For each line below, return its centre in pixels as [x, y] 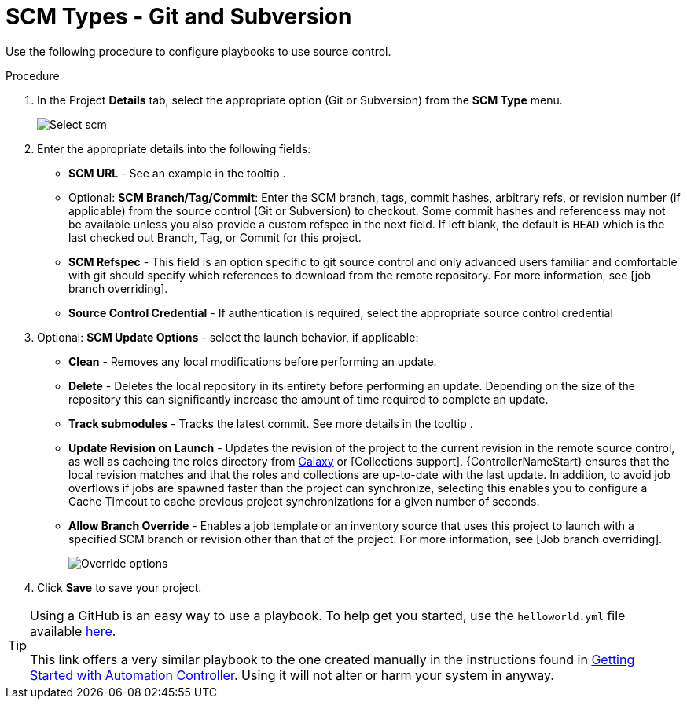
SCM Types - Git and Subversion [179, 16]
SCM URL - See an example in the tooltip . [177, 173]
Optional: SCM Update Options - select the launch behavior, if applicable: [228, 337]
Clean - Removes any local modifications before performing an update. [253, 361]
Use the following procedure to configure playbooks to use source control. [198, 51]
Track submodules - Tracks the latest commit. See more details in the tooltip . [271, 423]
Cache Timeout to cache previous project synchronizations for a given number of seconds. [304, 501]
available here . [73, 631]
